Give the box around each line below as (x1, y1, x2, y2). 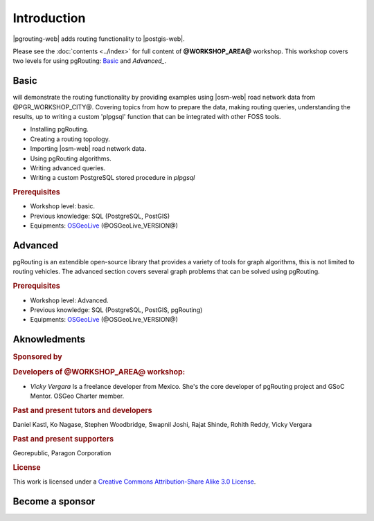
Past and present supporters (12, 434, 114, 444)
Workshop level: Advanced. (30, 296, 109, 304)
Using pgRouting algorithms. (30, 154, 112, 163)
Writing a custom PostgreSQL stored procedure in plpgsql (30, 174, 195, 182)
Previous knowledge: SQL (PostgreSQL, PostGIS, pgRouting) (30, 305, 203, 314)
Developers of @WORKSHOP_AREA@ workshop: (12, 367, 186, 377)
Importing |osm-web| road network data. (30, 145, 147, 153)
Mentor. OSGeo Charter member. (30, 392, 125, 401)
